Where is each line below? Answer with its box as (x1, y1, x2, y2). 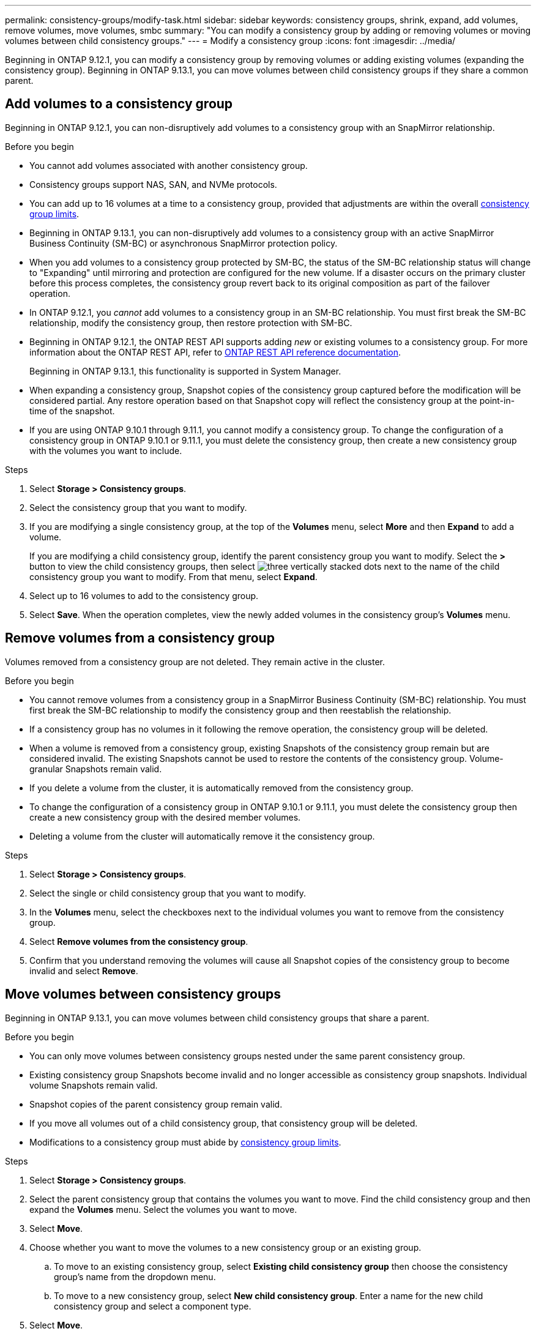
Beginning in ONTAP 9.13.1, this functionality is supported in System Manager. (29, 365, 341, 376)
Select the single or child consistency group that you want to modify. (29, 887, 306, 898)
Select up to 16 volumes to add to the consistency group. (29, 590, 259, 601)
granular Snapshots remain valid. (29, 763, 162, 774)
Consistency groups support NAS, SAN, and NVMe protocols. (29, 179, 277, 190)
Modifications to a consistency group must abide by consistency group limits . (29, 1136, 341, 1147)
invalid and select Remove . (29, 965, 138, 976)
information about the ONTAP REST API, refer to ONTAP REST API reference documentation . (29, 346, 401, 357)
